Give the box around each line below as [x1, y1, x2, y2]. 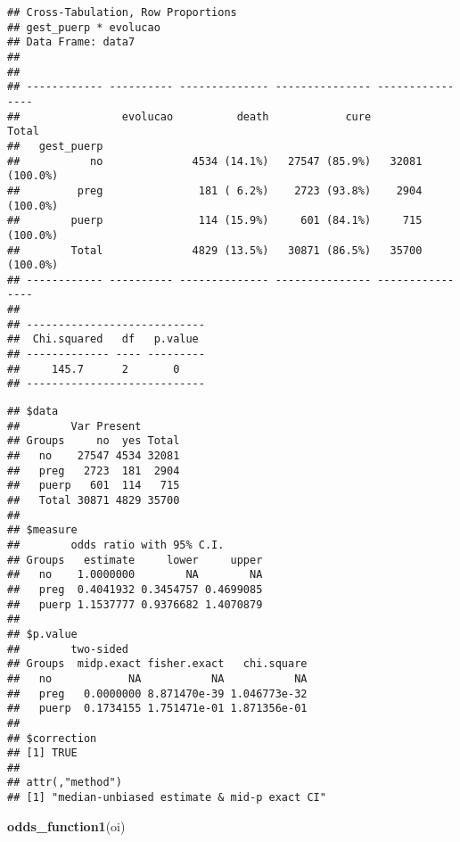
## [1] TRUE [7, 747, 78, 760]
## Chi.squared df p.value [7, 333, 199, 346]
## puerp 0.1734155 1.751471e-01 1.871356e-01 [7, 702, 308, 715]
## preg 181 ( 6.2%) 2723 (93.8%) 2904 [7, 184, 423, 197]
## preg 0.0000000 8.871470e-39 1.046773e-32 [7, 687, 308, 700]
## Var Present [7, 419, 142, 433]
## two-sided [7, 642, 129, 656]
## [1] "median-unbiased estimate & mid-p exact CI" [7, 791, 326, 805]
